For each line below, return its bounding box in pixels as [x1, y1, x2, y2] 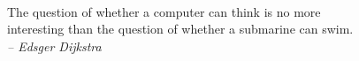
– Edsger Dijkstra [7, 36, 102, 55]
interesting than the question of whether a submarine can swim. [7, 19, 354, 38]
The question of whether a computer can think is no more [7, 2, 321, 20]
